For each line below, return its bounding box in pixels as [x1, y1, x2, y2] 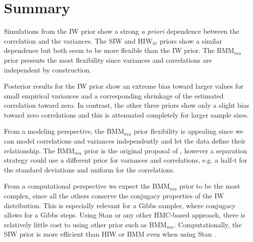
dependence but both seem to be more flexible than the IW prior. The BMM [4, 45, 234, 55]
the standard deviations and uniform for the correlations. [4, 164, 175, 174]
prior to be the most [179, 181, 240, 191]
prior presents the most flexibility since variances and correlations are [4, 54, 212, 65]
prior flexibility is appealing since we [134, 126, 244, 136]
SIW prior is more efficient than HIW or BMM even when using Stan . [4, 229, 216, 239]
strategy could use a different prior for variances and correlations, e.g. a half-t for [4, 155, 248, 165]
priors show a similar [160, 35, 222, 46]
